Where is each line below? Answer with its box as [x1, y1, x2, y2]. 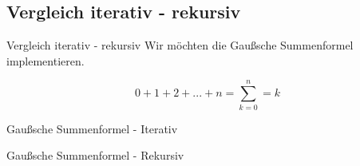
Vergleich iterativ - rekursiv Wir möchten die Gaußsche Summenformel [6, 37, 354, 53]
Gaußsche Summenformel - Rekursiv [6, 147, 184, 164]
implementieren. [6, 52, 85, 69]
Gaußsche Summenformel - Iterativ [6, 120, 178, 136]
